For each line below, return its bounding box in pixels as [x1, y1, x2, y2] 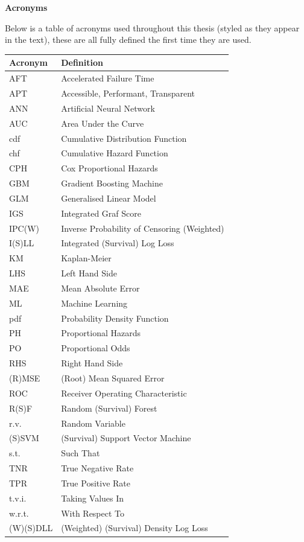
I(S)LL [9, 237, 34, 249]
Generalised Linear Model [61, 191, 156, 204]
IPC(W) [9, 222, 39, 234]
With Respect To [61, 506, 125, 519]
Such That [61, 447, 100, 459]
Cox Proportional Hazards [61, 162, 158, 174]
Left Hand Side [61, 267, 117, 279]
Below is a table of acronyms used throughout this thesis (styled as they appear [5, 21, 300, 34]
